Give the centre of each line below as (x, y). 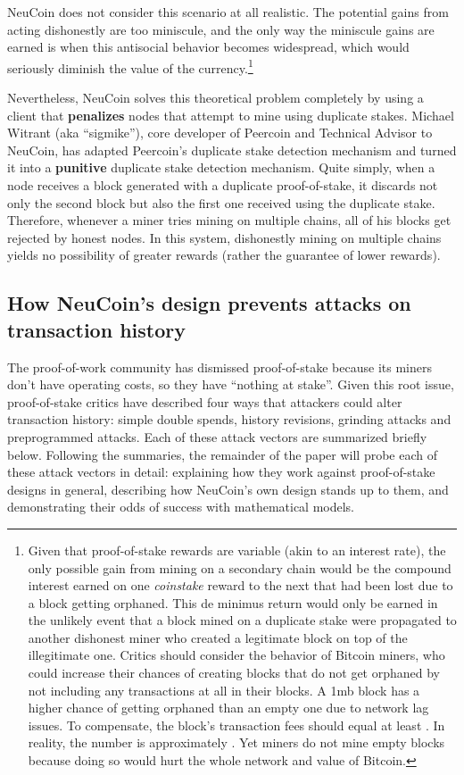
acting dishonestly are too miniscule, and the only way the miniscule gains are (221, 29)
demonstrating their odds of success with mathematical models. (181, 507)
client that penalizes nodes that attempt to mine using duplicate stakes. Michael (231, 115)
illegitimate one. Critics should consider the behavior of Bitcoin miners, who (236, 655)
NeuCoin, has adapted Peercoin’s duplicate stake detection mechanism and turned (232, 150)
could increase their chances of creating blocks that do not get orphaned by (234, 673)
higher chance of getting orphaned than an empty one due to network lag (228, 708)
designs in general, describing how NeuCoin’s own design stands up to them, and (228, 489)
